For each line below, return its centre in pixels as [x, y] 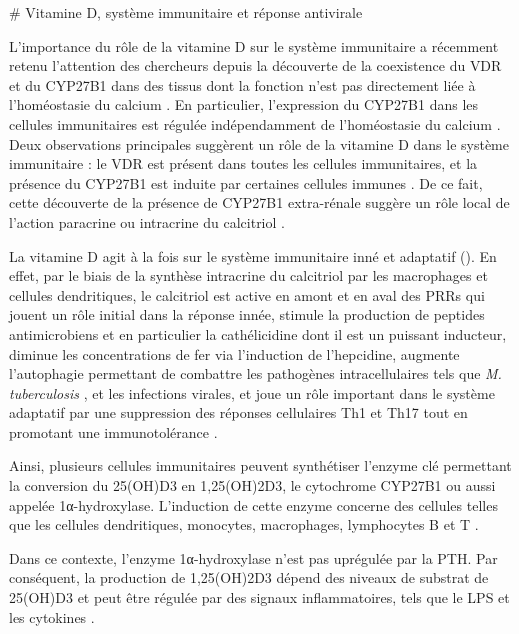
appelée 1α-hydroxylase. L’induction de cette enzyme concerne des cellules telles [253, 504]
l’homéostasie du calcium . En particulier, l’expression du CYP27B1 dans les [244, 104]
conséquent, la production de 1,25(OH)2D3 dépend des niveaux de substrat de [249, 577]
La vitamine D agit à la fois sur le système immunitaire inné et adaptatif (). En [253, 255]
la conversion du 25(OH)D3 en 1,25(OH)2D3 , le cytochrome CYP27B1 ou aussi [252, 485]
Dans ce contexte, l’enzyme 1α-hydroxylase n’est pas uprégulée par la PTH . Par [253, 557]
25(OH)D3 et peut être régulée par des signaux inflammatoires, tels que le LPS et [259, 597]
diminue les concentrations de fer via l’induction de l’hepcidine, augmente [234, 353]
